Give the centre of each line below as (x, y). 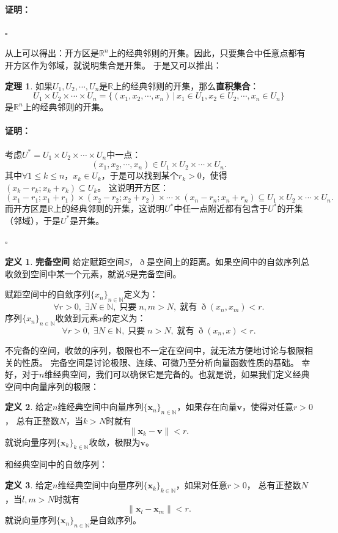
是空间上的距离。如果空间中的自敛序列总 (228, 262)
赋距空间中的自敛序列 (48, 294)
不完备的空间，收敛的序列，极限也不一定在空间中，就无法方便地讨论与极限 (155, 350)
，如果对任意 (201, 485)
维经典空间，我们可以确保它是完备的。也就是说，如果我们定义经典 (177, 374)
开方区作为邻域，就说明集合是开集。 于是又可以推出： (113, 65)
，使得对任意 (267, 407)
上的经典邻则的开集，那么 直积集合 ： (186, 85)
